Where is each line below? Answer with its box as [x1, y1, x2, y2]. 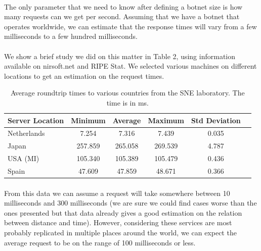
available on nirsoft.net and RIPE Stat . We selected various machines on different [4, 61, 257, 71]
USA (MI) [8, 153, 39, 164]
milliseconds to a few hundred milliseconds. [4, 31, 138, 41]
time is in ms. [106, 97, 149, 108]
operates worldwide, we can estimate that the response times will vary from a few [4, 21, 257, 31]
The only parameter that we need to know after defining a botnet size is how [4, 1, 243, 12]
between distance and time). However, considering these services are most [4, 217, 232, 228]
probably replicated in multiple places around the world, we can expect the [4, 227, 237, 237]
